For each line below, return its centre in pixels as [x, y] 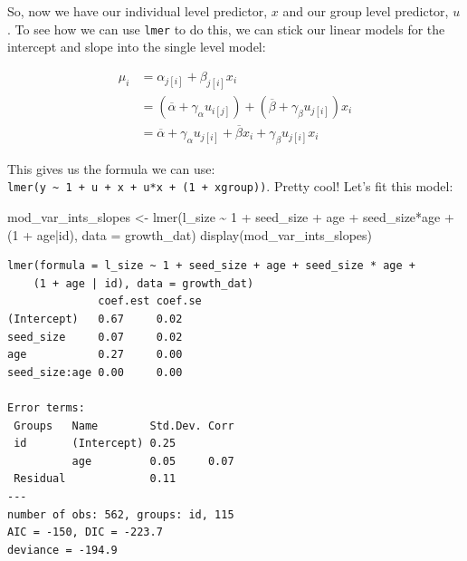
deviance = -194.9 [62, 550]
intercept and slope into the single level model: [137, 47]
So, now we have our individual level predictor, [138, 11]
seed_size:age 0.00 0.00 [95, 372]
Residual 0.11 [95, 479]
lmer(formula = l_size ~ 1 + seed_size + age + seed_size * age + [212, 266]
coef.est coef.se [150, 301]
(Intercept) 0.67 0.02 [95, 319]
